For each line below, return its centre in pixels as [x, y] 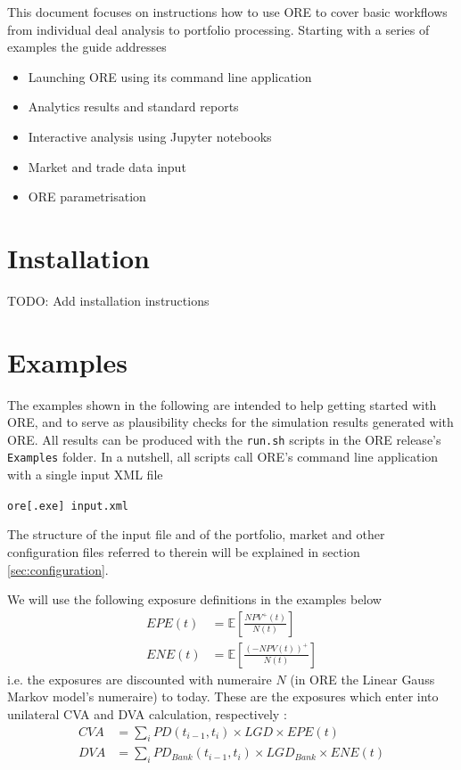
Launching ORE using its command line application [170, 76]
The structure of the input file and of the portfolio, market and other [196, 534]
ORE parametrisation [87, 197]
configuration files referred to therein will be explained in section [184, 551]
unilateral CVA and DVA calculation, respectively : [147, 713]
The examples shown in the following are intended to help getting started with [222, 404]
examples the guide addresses [87, 47]
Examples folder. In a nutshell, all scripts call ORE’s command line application [223, 457]
